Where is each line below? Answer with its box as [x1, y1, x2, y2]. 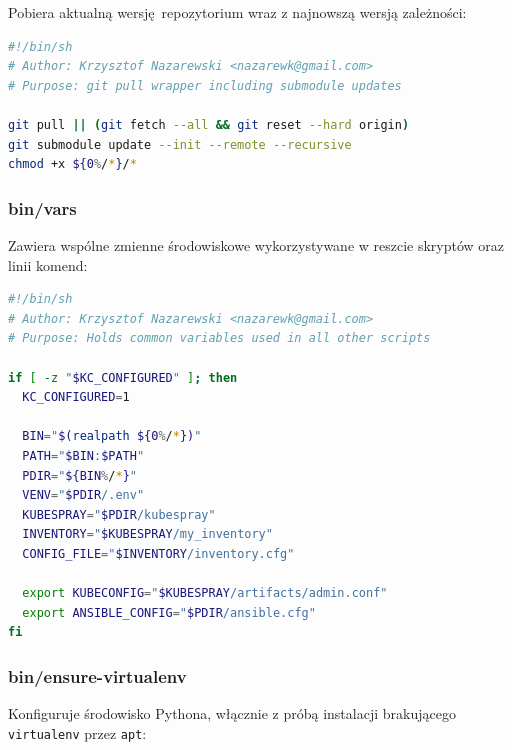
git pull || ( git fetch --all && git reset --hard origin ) [8, 117, 410, 132]
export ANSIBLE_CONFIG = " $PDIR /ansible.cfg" [22, 605, 316, 620]
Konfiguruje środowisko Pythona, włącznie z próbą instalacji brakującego [8, 703, 456, 724]
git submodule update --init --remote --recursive [8, 137, 352, 152]
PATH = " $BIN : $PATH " [22, 448, 145, 463]
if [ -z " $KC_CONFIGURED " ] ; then [8, 370, 238, 385]
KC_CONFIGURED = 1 [22, 390, 130, 405]
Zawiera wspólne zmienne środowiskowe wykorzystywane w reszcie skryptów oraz [8, 234, 505, 255]
